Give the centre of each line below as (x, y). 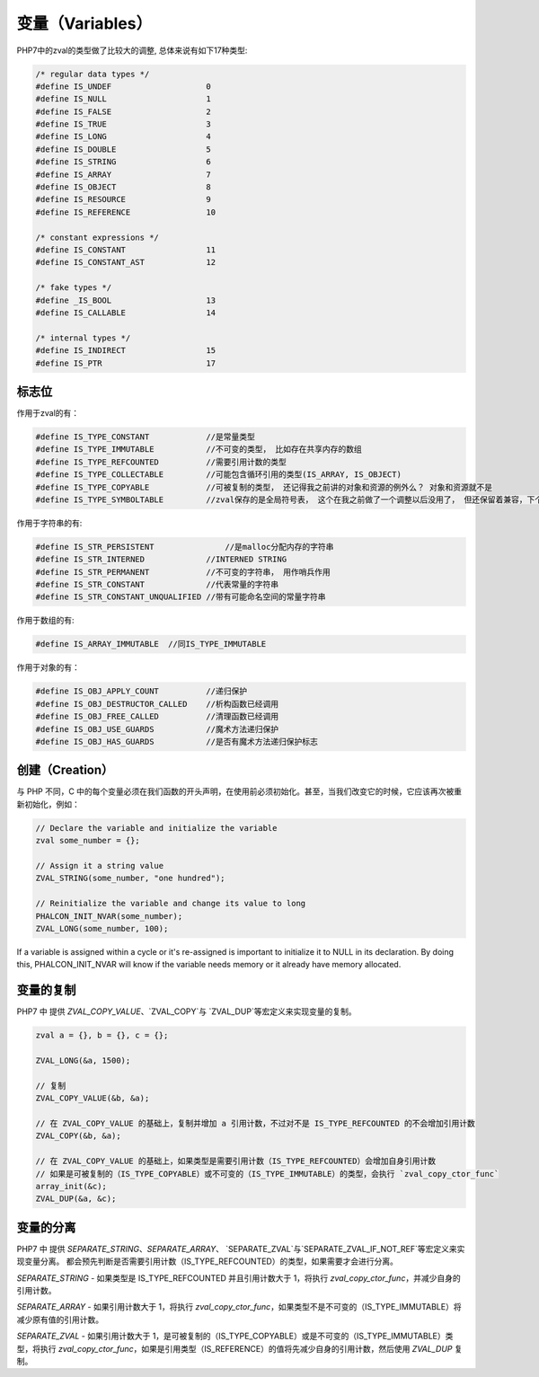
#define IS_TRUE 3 (123, 124)
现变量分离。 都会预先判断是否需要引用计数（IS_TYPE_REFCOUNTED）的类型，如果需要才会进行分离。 (208, 1261)
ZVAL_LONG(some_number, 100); (102, 928)
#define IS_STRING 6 (123, 162)
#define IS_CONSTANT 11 (125, 250)
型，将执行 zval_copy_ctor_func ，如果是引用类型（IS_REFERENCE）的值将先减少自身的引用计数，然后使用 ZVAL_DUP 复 (239, 1348)
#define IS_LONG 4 (123, 137)
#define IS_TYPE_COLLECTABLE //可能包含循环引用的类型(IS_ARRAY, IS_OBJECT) (218, 475)
